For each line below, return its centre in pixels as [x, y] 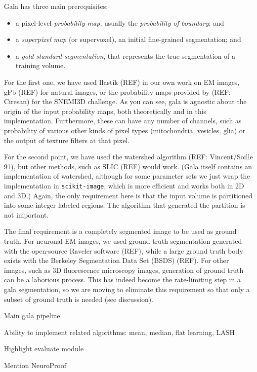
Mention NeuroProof [35, 365]
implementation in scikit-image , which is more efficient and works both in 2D [124, 185]
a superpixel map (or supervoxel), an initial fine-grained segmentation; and [128, 39]
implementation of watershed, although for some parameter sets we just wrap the [127, 176]
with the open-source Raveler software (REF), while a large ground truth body [124, 250]
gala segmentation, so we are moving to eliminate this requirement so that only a [127, 289]
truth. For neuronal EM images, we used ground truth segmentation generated [123, 241]
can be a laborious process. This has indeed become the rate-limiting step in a [122, 279]
